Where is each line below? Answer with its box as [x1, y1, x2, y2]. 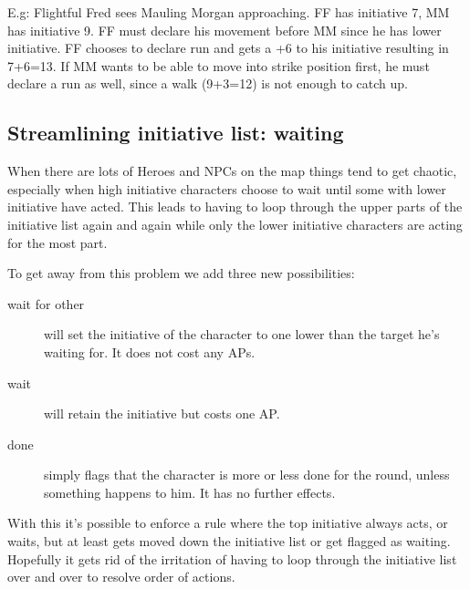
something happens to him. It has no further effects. [44, 482, 336, 501]
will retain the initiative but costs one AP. [44, 404, 280, 423]
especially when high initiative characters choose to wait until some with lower [7, 179, 446, 198]
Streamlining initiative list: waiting [7, 119, 344, 147]
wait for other [7, 294, 85, 313]
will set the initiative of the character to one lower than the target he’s [44, 325, 440, 344]
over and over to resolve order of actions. [7, 567, 235, 586]
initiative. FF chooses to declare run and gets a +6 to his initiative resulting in [7, 38, 449, 57]
